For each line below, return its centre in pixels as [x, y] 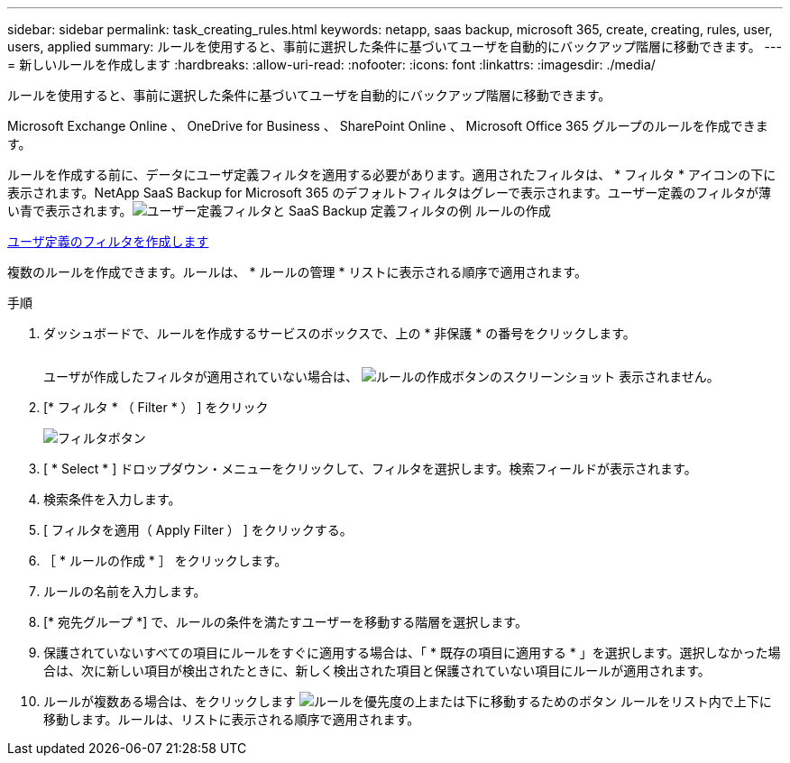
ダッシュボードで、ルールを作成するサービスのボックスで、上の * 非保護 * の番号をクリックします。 [340, 333]
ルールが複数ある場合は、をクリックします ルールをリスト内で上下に [408, 701]
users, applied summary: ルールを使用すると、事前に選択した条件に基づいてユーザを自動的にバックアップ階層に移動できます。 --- [395, 46]
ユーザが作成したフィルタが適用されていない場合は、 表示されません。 [381, 377]
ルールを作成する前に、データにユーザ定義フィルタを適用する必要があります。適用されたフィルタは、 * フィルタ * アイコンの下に [392, 175]
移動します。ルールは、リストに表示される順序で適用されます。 [232, 719]
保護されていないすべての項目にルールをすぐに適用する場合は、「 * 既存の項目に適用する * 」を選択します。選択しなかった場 [412, 653]
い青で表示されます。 [70, 211]
